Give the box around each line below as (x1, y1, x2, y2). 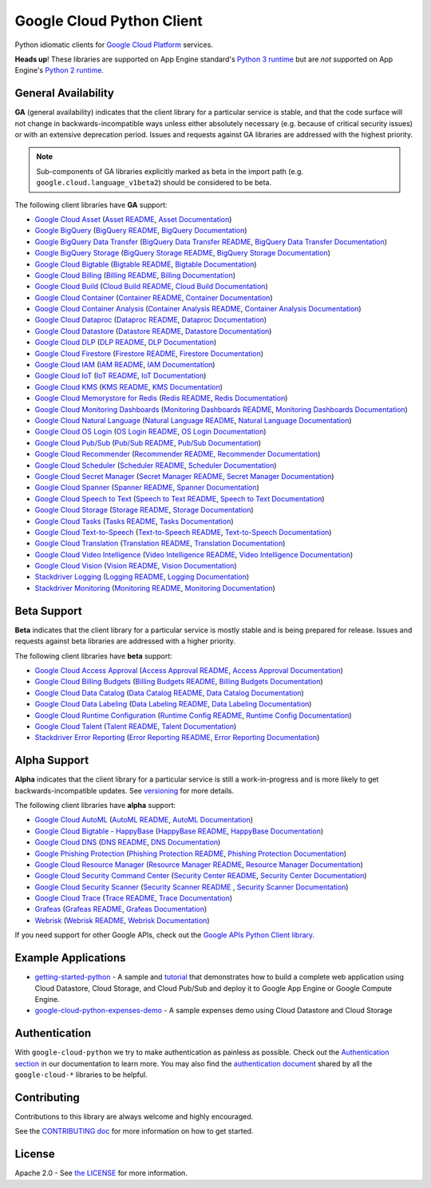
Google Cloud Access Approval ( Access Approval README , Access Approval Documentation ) (34, 665, 343, 675)
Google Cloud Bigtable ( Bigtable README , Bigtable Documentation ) (34, 259, 257, 269)
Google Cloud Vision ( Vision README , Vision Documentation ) (34, 561, 237, 571)
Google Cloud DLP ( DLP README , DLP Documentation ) (34, 338, 217, 347)
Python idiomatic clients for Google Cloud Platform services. (14, 40, 213, 49)
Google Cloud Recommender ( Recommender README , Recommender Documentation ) (34, 449, 321, 459)
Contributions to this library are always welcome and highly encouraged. (14, 1111, 254, 1121)
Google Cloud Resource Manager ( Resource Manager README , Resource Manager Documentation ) (34, 859, 363, 869)
